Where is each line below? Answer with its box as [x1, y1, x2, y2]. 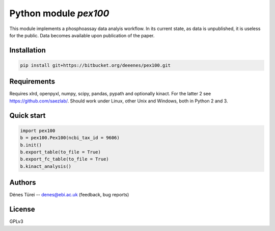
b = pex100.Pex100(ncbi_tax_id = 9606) [20, 135, 120, 141]
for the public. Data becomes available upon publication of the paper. [9, 32, 155, 38]
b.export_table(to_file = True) [20, 149, 101, 155]
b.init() [20, 142, 42, 148]
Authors [9, 178, 36, 187]
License [9, 205, 35, 214]
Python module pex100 [9, 8, 109, 19]
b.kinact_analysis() [20, 163, 71, 169]
